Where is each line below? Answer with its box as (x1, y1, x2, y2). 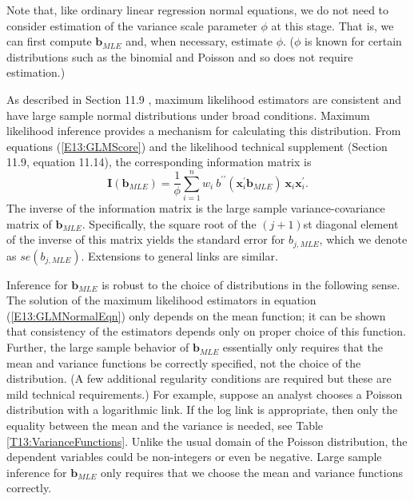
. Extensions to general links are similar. (81, 247, 278, 264)
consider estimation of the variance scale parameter (6, 17, 257, 34)
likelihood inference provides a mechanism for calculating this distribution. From (6, 122, 401, 139)
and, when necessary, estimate (125, 33, 273, 50)
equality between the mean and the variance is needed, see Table (6, 417, 324, 434)
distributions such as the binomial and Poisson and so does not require (6, 48, 353, 65)
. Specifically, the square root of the (82, 215, 257, 232)
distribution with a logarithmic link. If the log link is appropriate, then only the (6, 401, 398, 418)
